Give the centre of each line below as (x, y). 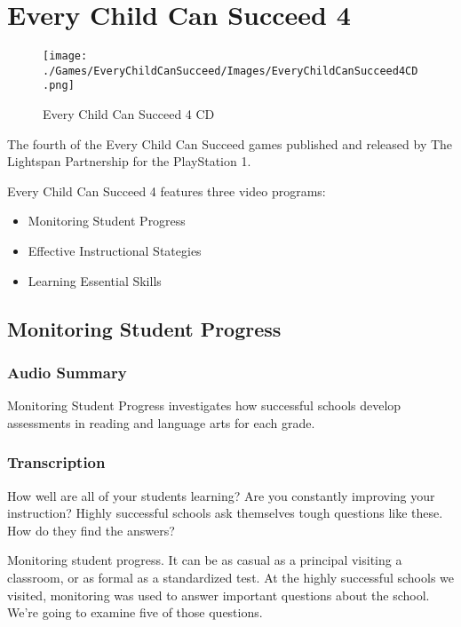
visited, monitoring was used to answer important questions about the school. (219, 595)
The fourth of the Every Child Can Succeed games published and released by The (230, 143)
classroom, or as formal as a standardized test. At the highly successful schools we (230, 578)
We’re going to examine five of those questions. (135, 612)
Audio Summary (67, 372)
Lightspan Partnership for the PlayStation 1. (129, 161)
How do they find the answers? (91, 530)
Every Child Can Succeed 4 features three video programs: (167, 190)
